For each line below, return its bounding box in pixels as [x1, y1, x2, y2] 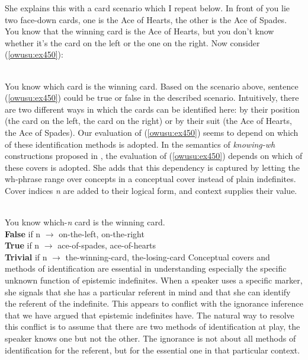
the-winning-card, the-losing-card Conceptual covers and [65, 250, 270, 263]
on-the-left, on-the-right [59, 227, 145, 240]
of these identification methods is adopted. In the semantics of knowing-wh [5, 138, 275, 150]
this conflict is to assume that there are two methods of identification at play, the [5, 320, 300, 333]
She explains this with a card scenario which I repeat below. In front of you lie [5, 2, 290, 14]
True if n [5, 239, 40, 251]
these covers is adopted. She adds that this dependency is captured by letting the [5, 161, 300, 173]
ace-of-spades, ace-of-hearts [57, 239, 156, 251]
